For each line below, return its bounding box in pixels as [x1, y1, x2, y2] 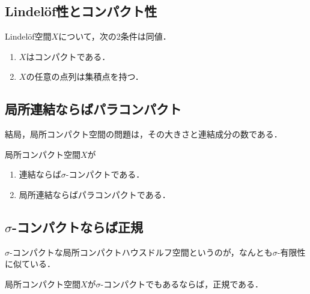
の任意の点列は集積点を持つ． [26, 70, 144, 83]
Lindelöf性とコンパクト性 [5, 2, 157, 20]
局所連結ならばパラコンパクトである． [19, 188, 171, 200]
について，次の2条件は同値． [58, 30, 171, 43]
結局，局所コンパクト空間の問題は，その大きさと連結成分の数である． [5, 128, 282, 140]
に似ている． [5, 257, 55, 270]
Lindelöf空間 [5, 30, 52, 43]
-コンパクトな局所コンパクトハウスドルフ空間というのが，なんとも [10, 245, 273, 258]
